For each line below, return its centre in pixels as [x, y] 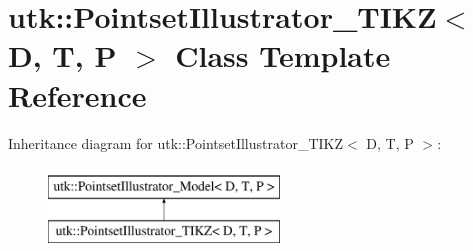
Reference [77, 94]
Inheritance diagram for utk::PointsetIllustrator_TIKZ [176, 142]
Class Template [283, 55]
